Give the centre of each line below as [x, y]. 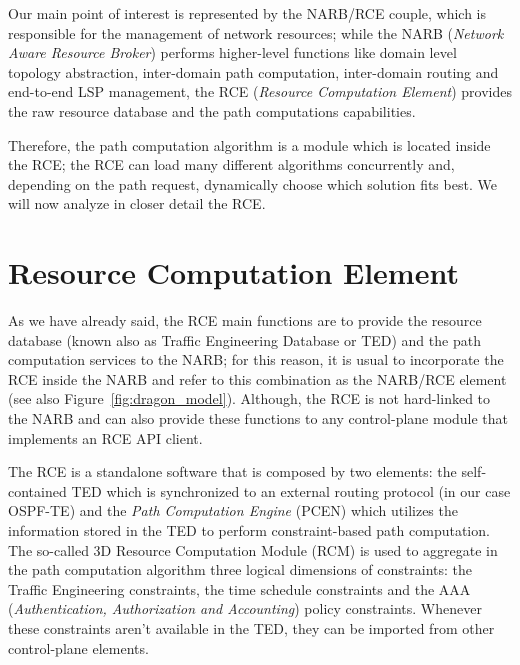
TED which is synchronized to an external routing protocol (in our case [291, 490]
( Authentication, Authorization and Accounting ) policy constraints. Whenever [245, 608]
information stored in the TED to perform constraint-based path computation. [249, 530]
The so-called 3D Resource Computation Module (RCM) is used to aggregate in [253, 549]
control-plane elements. [78, 647]
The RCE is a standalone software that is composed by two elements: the [232, 471]
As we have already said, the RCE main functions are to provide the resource [245, 320]
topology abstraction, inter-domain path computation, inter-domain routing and [253, 71]
